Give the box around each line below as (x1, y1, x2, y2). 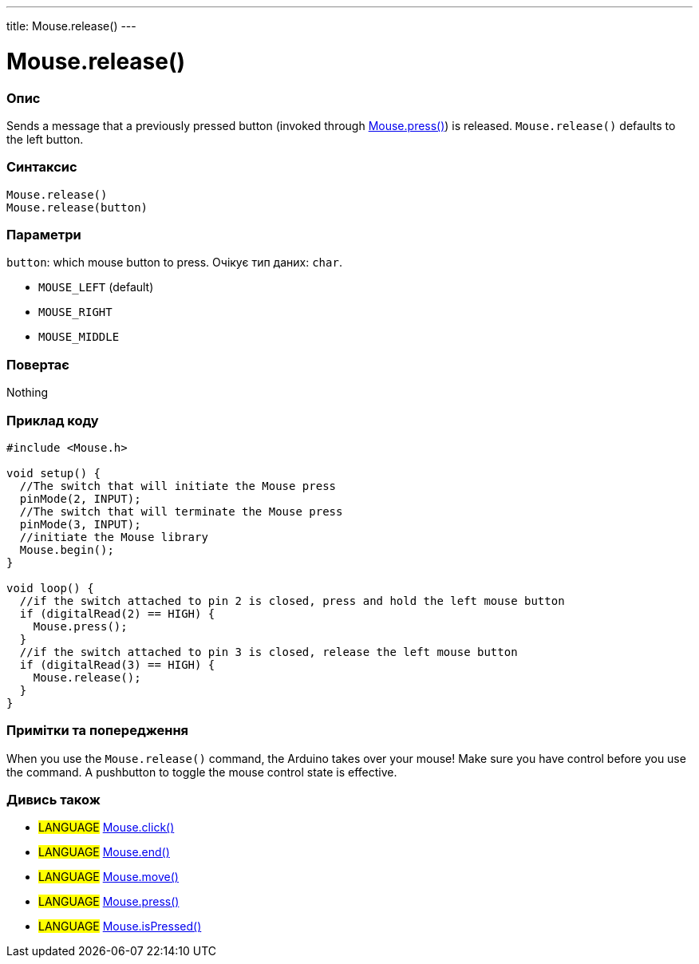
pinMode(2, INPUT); (19, 492, 141, 505)
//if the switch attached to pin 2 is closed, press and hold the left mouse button (19, 594, 565, 607)
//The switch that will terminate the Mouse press (19, 504, 343, 518)
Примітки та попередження (6, 722, 189, 739)
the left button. (6, 132, 84, 146)
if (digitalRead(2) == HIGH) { (19, 606, 215, 620)
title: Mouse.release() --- (6, 19, 136, 33)
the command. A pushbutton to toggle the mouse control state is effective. (6, 764, 397, 779)
